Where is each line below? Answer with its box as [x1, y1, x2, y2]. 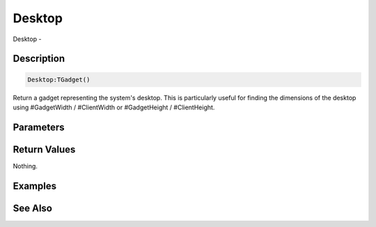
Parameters [13, 121, 65, 133]
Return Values [13, 143, 76, 155]
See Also [13, 202, 52, 214]
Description [13, 53, 65, 65]
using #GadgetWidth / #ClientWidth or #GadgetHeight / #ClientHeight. [13, 103, 215, 111]
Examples [13, 180, 57, 191]
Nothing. [13, 162, 38, 170]
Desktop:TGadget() [27, 75, 91, 84]
